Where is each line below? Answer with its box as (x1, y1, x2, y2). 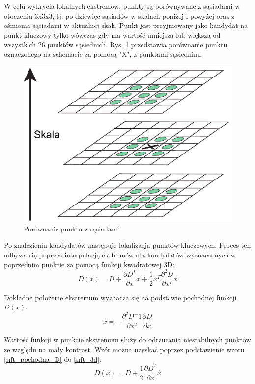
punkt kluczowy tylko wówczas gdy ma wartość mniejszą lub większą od (4, 29, 221, 40)
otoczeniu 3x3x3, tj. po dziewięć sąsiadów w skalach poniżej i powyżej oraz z (4, 10, 235, 21)
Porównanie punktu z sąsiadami (24, 223, 119, 233)
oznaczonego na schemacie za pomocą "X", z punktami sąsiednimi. (4, 49, 203, 59)
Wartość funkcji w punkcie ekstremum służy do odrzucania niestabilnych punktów (4, 334, 251, 345)
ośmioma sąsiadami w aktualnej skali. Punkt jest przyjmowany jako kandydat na (4, 20, 248, 30)
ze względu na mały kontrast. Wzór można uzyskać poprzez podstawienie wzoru (4, 344, 245, 355)
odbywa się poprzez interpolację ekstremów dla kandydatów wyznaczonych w (4, 249, 236, 259)
